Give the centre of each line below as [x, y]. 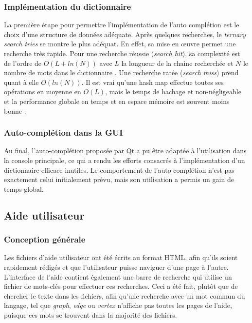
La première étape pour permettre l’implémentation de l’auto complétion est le [122, 25]
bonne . [15, 111]
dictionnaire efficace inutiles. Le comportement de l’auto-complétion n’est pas [119, 170]
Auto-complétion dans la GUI [63, 132]
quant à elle [21, 82]
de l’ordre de [23, 63]
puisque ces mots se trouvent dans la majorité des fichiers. [90, 314]
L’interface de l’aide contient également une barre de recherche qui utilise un [118, 276]
